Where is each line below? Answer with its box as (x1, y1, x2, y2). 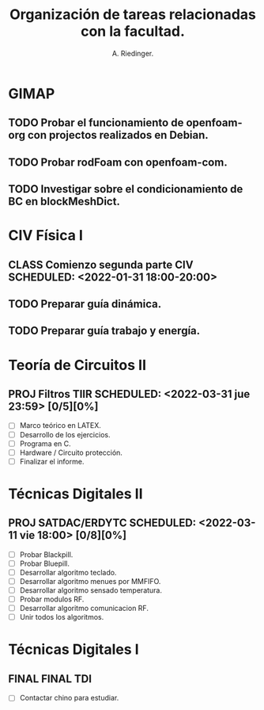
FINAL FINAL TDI (8, 672, 92, 685)
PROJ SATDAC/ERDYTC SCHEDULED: (8, 517, 197, 530)
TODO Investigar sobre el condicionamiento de (8, 182, 243, 196)
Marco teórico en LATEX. (19, 421, 101, 430)
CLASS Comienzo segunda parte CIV (8, 258, 194, 271)
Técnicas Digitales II (8, 485, 144, 502)
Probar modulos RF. (19, 594, 85, 604)
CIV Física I (8, 227, 83, 245)
